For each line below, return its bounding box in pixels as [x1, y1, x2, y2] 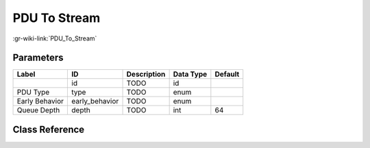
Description [126, 69, 166, 79]
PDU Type [16, 88, 50, 97]
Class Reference [12, 123, 85, 135]
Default [214, 69, 240, 79]
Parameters [12, 52, 64, 64]
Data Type [173, 69, 208, 79]
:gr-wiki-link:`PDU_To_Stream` [12, 34, 97, 42]
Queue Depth [16, 106, 60, 115]
